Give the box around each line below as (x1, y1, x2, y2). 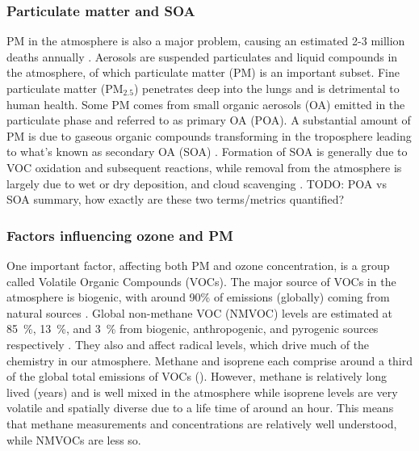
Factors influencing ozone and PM (6, 225, 233, 245)
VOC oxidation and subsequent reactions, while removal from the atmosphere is (6, 158, 402, 175)
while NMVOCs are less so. (6, 431, 141, 448)
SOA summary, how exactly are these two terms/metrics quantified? (6, 191, 345, 208)
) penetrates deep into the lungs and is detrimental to (133, 80, 400, 96)
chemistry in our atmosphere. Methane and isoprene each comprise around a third (6, 352, 413, 369)
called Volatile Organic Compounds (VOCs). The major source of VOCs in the (6, 272, 396, 289)
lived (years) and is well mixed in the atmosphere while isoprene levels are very (6, 383, 398, 400)
